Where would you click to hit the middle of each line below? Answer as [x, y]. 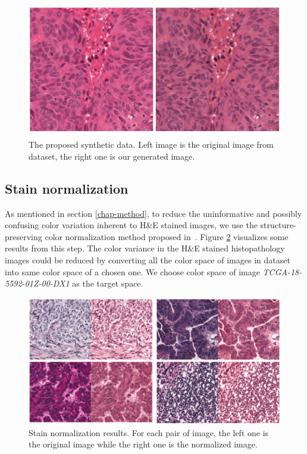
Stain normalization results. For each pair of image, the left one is [149, 432]
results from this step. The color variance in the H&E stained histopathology [145, 248]
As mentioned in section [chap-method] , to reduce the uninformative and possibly [153, 213]
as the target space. [108, 283]
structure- [278, 225]
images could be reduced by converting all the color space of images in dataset [148, 260]
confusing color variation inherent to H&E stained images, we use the [131, 225]
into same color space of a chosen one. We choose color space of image [132, 271]
